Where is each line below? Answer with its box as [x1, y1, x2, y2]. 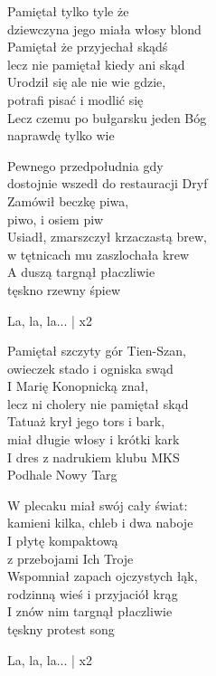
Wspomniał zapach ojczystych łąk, [7, 567, 198, 586]
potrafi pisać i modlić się [7, 90, 144, 109]
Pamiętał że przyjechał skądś [7, 37, 168, 56]
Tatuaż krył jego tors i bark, [7, 412, 165, 431]
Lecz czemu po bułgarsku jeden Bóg [7, 108, 207, 127]
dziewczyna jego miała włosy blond [7, 19, 202, 38]
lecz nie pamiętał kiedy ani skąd [7, 54, 185, 73]
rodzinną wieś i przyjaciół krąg [7, 584, 178, 603]
